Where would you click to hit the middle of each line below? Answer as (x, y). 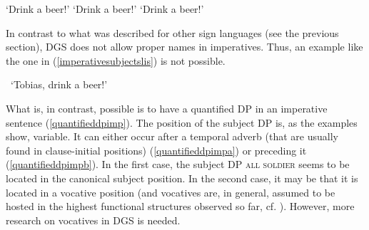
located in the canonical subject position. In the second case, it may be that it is (182, 178)
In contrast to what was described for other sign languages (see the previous (172, 32)
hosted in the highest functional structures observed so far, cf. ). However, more (180, 206)
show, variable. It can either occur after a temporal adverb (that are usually (172, 136)
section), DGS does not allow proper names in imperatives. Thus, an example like (184, 47)
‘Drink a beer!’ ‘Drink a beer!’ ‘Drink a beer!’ (105, 9)
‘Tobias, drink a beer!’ (59, 84)
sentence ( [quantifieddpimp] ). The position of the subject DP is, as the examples (182, 122)
